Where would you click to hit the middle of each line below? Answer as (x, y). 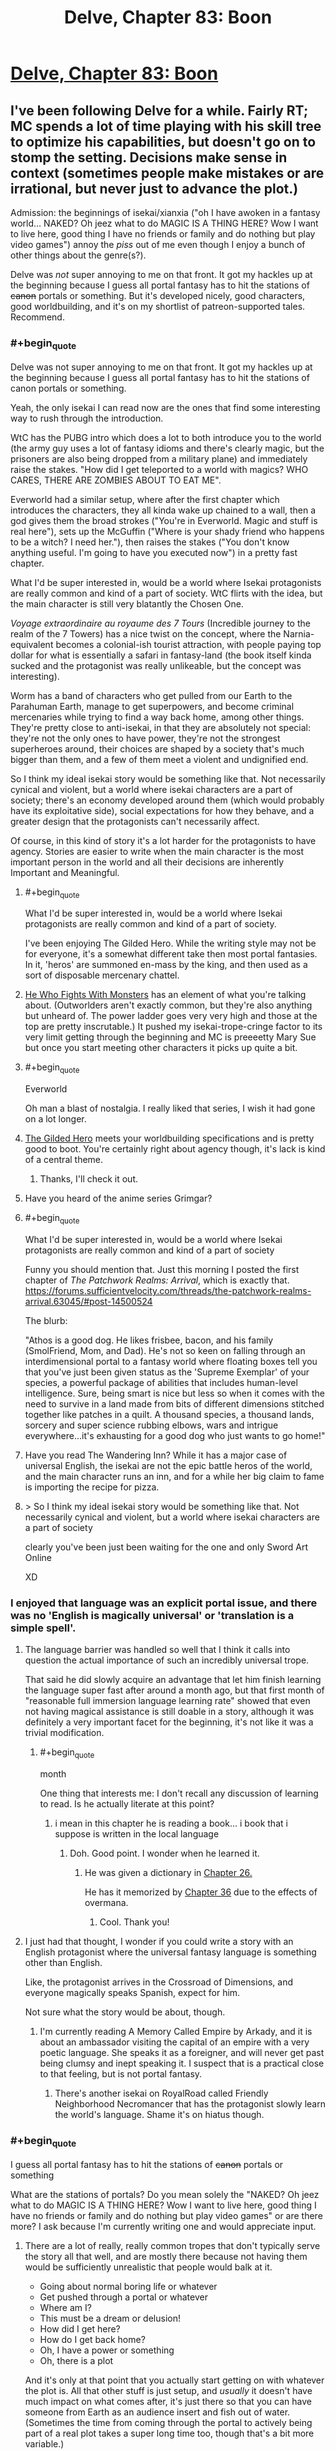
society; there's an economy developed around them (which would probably (167, 800)
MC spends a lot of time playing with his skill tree (166, 126)
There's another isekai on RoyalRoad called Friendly (161, 2093)
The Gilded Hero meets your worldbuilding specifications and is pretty (169, 1138)
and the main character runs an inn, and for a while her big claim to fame (174, 1476)
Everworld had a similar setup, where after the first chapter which (145, 499)
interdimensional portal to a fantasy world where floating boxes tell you (171, 1361)
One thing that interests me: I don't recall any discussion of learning (179, 1793)
